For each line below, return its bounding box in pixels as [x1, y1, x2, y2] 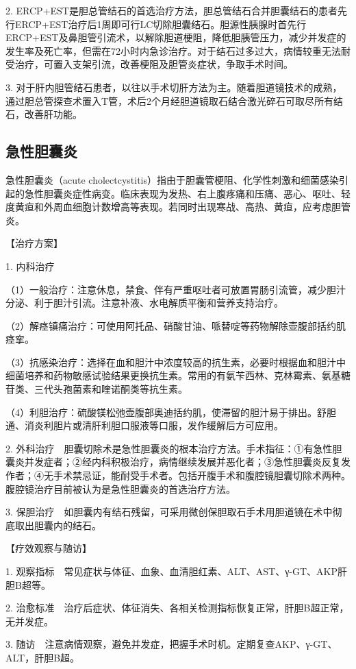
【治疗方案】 [5, 236, 63, 250]
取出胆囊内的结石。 [14, 518, 101, 532]
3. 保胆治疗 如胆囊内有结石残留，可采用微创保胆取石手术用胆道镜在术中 [5, 504, 333, 519]
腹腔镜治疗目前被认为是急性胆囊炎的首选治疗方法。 [5, 481, 236, 496]
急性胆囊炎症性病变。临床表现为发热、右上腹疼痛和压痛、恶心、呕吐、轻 [24, 186, 351, 200]
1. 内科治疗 [5, 258, 55, 273]
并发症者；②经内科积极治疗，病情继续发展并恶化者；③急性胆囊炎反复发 [24, 454, 351, 469]
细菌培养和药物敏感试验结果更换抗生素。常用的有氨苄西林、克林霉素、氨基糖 [5, 368, 351, 382]
